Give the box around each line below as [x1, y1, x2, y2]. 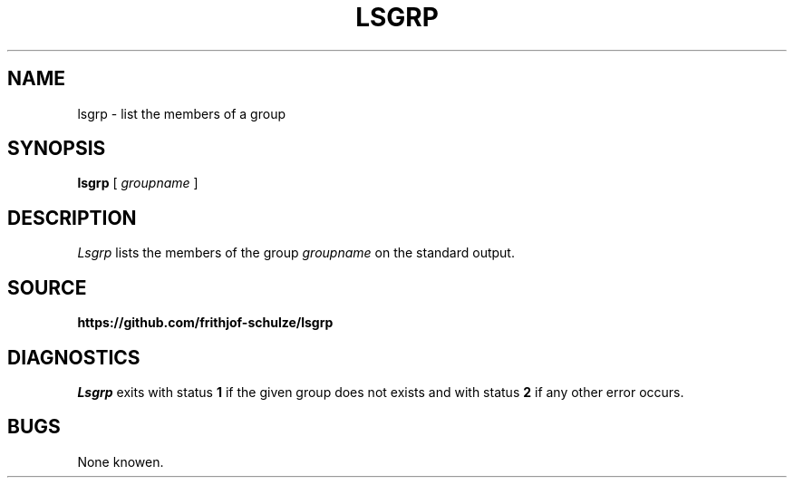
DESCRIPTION [7, 206, 137, 229]
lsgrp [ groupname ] [77, 175, 198, 191]
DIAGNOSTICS [7, 345, 140, 369]
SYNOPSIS [7, 137, 106, 160]
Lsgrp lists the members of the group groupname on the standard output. [77, 245, 515, 261]
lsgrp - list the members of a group [77, 105, 286, 121]
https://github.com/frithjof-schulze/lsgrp [77, 315, 334, 331]
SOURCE [7, 276, 87, 299]
